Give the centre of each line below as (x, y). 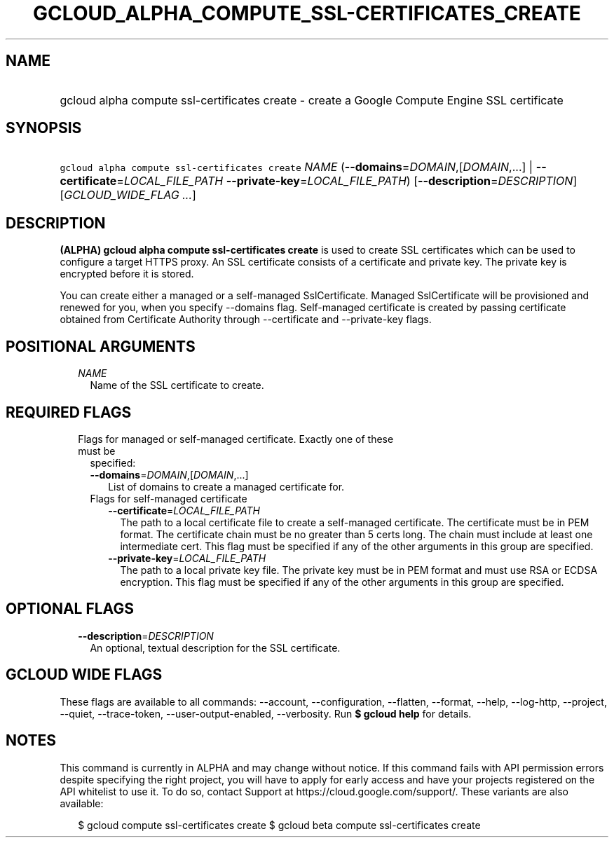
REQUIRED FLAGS (69, 412)
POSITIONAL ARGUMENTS (101, 346)
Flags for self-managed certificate (169, 498)
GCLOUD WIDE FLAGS (84, 675)
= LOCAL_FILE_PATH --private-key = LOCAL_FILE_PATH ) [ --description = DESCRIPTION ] (347, 181)
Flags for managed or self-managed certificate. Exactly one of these (236, 439)
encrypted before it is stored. (127, 274)
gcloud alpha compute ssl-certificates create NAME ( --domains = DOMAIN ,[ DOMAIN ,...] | (296, 167)
